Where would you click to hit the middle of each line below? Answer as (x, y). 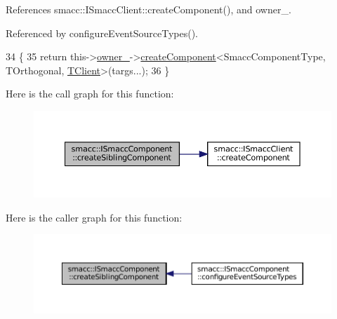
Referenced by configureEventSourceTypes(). (102, 33)
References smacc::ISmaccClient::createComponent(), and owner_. (148, 9)
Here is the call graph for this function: (90, 94)
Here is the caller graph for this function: (94, 217)
